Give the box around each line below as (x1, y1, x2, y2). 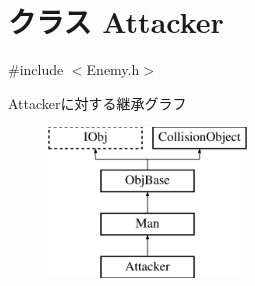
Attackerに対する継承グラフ (8, 92, 187, 113)
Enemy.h (86, 59, 140, 80)
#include (8, 59, 64, 80)
